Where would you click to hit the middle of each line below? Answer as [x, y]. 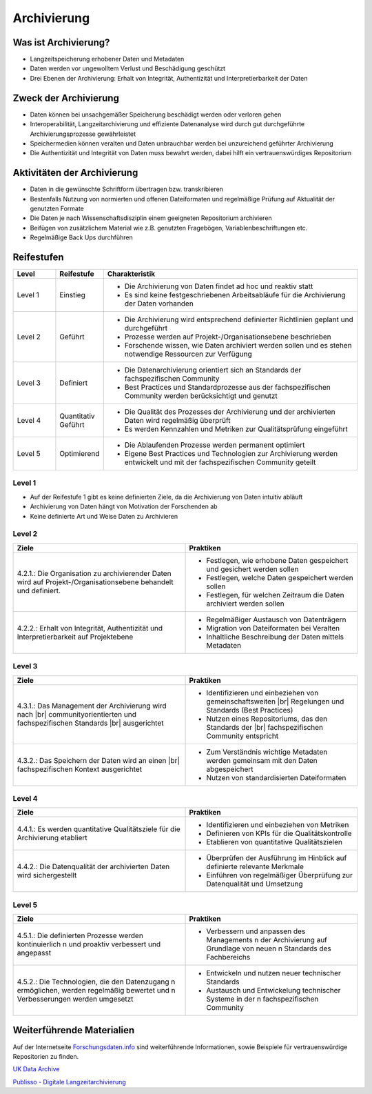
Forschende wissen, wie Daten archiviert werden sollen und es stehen [238, 346]
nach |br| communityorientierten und [77, 714]
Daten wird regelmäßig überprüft [177, 421]
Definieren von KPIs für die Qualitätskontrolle [279, 833]
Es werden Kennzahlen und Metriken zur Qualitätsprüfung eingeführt [236, 429]
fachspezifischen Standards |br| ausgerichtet [90, 723]
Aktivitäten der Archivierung [75, 173]
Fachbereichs [228, 957]
